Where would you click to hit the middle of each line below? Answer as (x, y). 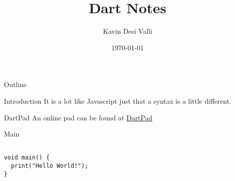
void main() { (27, 158)
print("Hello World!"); (50, 166)
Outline (15, 84)
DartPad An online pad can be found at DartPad (78, 117)
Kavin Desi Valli (128, 31)
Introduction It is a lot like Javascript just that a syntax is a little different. (118, 101)
